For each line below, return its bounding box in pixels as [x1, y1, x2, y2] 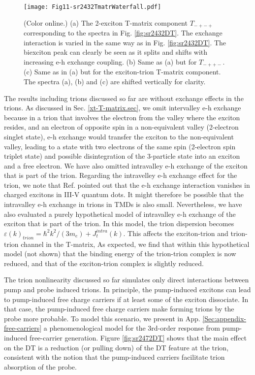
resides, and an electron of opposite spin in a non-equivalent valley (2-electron [4, 122, 239, 132]
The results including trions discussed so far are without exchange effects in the [4, 93, 244, 103]
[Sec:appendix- [202, 313, 247, 323]
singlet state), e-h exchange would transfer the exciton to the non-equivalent [4, 131, 234, 141]
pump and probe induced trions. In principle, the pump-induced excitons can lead [4, 284, 251, 295]
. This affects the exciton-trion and [123, 228, 228, 238]
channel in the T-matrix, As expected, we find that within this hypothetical [21, 239, 250, 249]
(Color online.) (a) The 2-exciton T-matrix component [24, 17, 188, 28]
